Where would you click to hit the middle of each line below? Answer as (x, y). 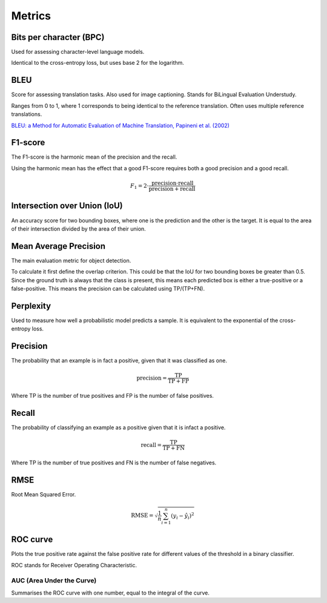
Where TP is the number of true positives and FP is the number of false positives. (113, 396)
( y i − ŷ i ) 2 (182, 516)
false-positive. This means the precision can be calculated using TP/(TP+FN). (108, 288)
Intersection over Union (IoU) (67, 206)
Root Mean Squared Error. (44, 494)
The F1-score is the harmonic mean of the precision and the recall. (94, 157)
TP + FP (178, 381)
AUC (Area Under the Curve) (54, 581)
